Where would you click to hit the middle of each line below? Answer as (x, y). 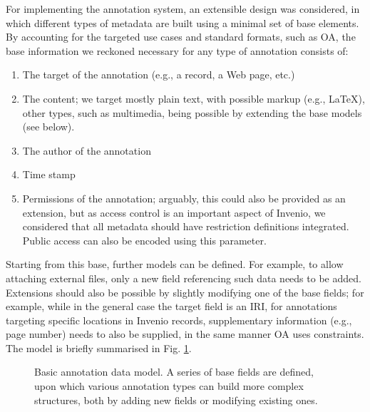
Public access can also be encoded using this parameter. (144, 240)
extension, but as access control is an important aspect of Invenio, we (174, 212)
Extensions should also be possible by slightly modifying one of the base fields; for (185, 292)
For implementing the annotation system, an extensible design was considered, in (183, 9)
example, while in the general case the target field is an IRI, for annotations (171, 306)
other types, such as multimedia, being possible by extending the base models (192, 112)
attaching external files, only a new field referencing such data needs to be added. (184, 278)
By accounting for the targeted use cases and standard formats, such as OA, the (181, 37)
